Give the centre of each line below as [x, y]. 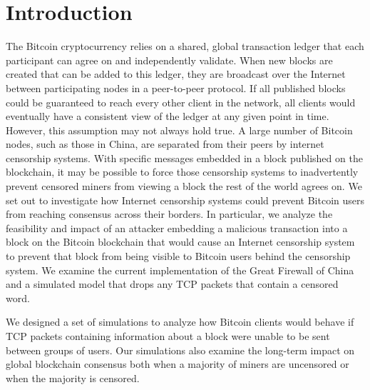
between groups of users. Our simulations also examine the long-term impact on [180, 350]
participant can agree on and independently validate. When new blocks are [169, 60]
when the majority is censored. [73, 377]
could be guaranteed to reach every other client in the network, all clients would [181, 102]
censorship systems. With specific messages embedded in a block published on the [184, 157]
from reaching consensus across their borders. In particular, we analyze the [169, 214]
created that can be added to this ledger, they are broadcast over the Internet [176, 74]
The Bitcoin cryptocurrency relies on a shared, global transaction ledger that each [185, 46]
